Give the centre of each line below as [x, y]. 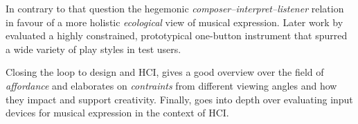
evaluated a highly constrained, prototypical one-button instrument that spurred [177, 35]
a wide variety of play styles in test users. [93, 49]
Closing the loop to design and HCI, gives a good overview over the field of [165, 72]
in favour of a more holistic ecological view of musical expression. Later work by [174, 22]
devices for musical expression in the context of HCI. [117, 113]
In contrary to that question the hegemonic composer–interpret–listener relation [175, 8]
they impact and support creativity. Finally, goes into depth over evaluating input [179, 99]
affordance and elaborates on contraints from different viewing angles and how [171, 85]
